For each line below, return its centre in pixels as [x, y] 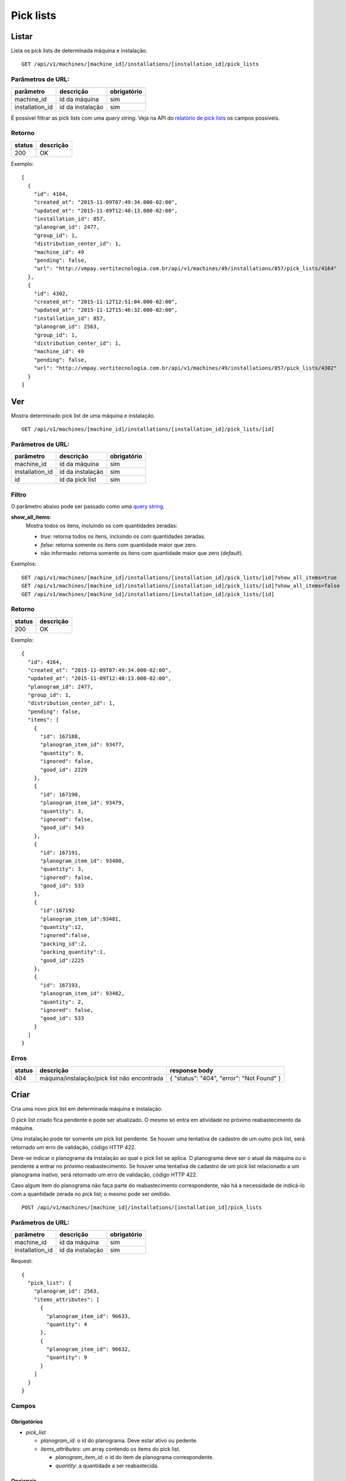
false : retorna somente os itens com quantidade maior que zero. [119, 544]
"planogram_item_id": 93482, [82, 993]
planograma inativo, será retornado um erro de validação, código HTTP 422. [104, 1174]
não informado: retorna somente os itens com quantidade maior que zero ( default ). [142, 553]
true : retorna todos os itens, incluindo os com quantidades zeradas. [123, 537]
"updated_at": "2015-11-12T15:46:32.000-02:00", [105, 310]
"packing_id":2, [64, 944]
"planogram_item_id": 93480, [82, 861]
